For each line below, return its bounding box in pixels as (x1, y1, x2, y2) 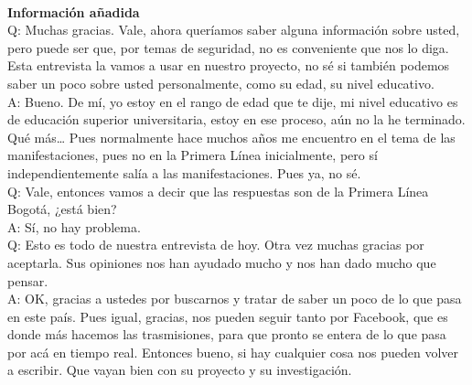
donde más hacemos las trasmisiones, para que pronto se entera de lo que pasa (7, 325, 446, 344)
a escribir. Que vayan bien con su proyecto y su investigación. (7, 360, 352, 380)
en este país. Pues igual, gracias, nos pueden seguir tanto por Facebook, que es (7, 306, 448, 326)
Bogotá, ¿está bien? (7, 199, 117, 219)
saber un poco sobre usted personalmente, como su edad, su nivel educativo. (7, 73, 434, 92)
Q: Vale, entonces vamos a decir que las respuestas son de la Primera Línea (7, 181, 429, 200)
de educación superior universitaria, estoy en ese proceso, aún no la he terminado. (7, 110, 466, 129)
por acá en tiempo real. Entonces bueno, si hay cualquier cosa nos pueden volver (7, 342, 458, 361)
